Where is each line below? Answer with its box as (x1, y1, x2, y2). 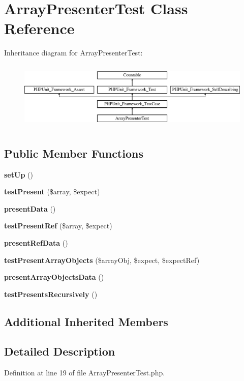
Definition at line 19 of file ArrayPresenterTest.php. (4, 367, 165, 378)
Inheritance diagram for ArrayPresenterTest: (4, 47, 143, 58)
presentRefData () (4, 237, 68, 248)
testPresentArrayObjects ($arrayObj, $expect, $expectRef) (4, 254, 200, 265)
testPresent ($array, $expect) (4, 186, 100, 197)
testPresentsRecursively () (4, 288, 98, 299)
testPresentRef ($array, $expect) (4, 220, 112, 231)
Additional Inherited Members (4, 313, 168, 329)
